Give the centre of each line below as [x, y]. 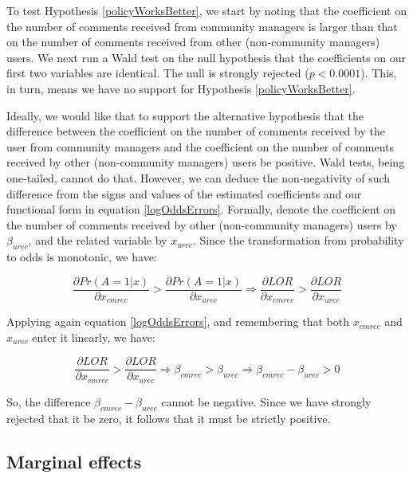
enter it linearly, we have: [94, 337]
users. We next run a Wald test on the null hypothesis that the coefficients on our [206, 57]
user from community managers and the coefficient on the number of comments [201, 146]
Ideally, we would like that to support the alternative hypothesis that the [185, 115]
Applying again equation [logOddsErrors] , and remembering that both [178, 321]
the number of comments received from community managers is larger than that [202, 26]
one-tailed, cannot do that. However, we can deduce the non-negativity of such [199, 177]
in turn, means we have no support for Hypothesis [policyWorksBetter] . [181, 88]
